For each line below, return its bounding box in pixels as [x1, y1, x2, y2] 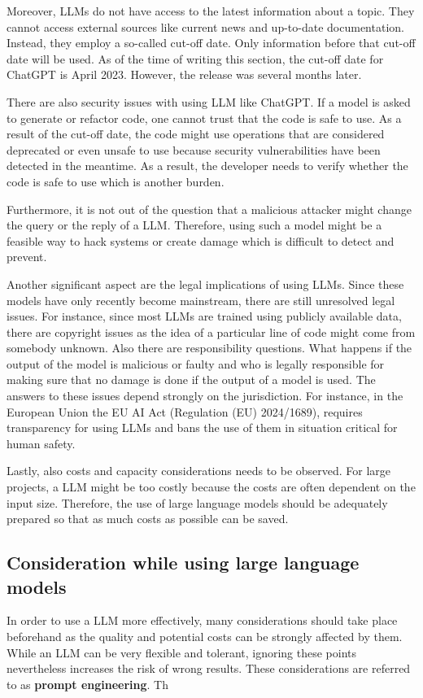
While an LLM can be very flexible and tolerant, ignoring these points [7, 643, 357, 661]
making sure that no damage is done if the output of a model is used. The [7, 371, 376, 388]
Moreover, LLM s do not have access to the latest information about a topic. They [7, 2, 415, 19]
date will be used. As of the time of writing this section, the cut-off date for [7, 50, 384, 67]
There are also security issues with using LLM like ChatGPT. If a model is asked [7, 93, 411, 110]
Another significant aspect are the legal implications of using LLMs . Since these [7, 275, 404, 292]
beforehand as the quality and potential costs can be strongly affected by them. [7, 628, 403, 644]
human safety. [7, 434, 76, 452]
